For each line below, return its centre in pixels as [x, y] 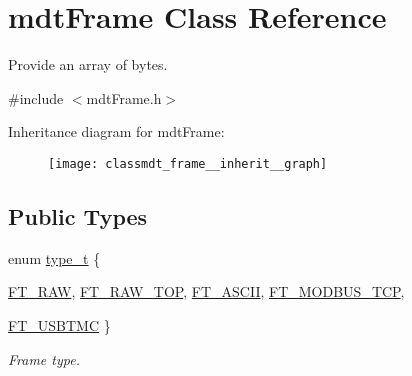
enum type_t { [54, 257]
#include [36, 97]
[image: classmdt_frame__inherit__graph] [188, 163]
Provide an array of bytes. [88, 64]
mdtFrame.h [124, 97]
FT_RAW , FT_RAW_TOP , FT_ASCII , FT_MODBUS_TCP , [206, 291]
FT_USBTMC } [59, 324]
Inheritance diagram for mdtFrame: [116, 131]
